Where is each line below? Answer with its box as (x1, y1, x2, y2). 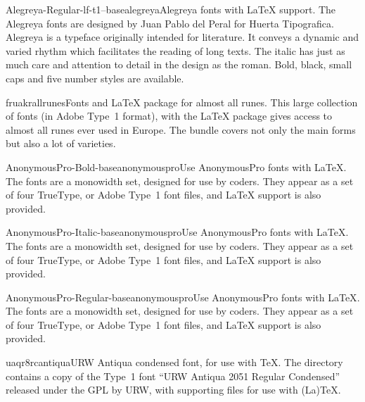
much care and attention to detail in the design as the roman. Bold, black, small (6, 57, 352, 72)
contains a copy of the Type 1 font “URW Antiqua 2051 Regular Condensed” (6, 368, 340, 383)
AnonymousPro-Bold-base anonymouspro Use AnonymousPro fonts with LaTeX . (6, 159, 347, 174)
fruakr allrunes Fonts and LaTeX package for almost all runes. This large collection (6, 94, 358, 109)
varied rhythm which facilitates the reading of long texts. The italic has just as (6, 43, 345, 58)
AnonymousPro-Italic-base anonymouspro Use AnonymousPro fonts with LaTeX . (6, 225, 349, 239)
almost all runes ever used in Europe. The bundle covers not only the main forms (6, 122, 356, 137)
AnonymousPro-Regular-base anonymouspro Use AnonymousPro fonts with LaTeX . (6, 289, 360, 304)
